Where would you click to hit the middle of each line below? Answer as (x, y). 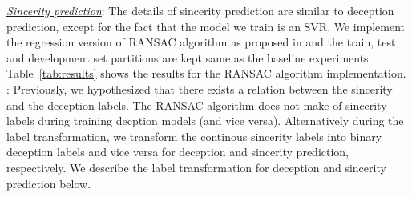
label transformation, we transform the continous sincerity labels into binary (194, 136)
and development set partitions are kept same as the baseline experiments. (189, 57)
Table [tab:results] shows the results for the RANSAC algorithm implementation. (206, 73)
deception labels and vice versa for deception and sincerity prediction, (178, 152)
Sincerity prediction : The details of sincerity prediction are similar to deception (200, 10)
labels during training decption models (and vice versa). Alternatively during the (205, 121)
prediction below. (49, 183)
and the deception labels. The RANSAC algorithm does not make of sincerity (197, 105)
